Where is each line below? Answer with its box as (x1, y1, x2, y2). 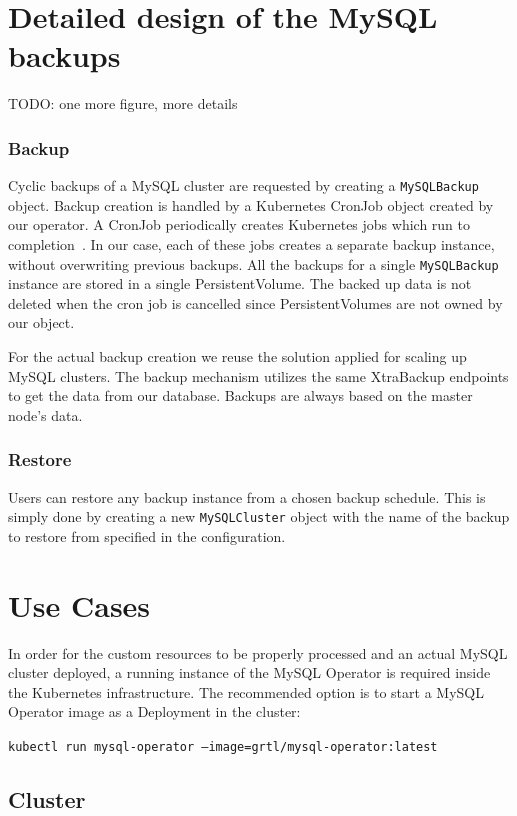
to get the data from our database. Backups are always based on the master (8, 385, 473, 406)
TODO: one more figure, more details (8, 93, 238, 114)
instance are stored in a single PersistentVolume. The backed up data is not (8, 273, 472, 294)
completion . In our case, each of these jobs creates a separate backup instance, (8, 233, 495, 254)
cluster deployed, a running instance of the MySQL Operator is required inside (8, 662, 491, 683)
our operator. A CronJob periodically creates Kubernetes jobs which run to (8, 214, 470, 235)
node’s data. (8, 404, 83, 425)
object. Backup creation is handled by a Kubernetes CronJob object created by (8, 194, 494, 215)
